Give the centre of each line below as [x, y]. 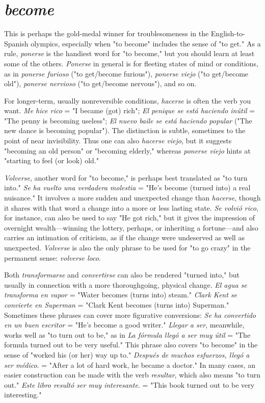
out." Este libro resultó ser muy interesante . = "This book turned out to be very [129, 384]
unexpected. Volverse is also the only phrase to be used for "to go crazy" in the [127, 247]
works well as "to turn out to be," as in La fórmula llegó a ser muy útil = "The [127, 334]
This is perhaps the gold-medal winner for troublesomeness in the [107, 33]
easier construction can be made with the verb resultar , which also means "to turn [132, 375]
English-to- [228, 33]
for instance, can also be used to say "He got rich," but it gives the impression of [130, 218]
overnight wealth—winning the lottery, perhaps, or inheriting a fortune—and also [131, 227]
